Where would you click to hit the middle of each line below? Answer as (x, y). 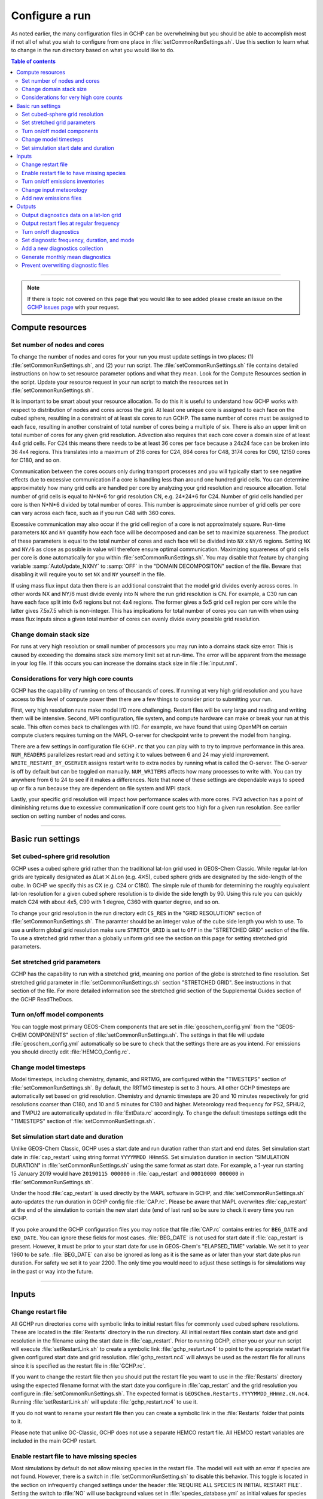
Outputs (26, 206)
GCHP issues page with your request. (73, 307)
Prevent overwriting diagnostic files (65, 265)
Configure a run (51, 16)
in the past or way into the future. (52, 1271)
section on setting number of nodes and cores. (69, 816)
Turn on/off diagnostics (51, 231)
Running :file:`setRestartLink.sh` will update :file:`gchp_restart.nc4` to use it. (105, 1402)
